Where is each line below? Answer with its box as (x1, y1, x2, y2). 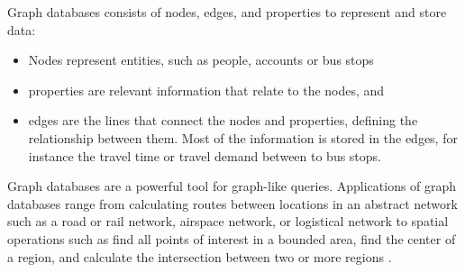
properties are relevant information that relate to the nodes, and (28, 80, 385, 99)
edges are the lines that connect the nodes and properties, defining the (28, 111, 418, 130)
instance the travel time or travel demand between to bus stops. (28, 146, 382, 165)
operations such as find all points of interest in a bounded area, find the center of (7, 229, 456, 248)
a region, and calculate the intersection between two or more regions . (7, 247, 392, 266)
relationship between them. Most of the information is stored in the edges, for (28, 128, 458, 147)
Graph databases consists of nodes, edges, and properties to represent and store (7, 3, 447, 21)
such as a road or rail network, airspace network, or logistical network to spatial (7, 212, 449, 231)
